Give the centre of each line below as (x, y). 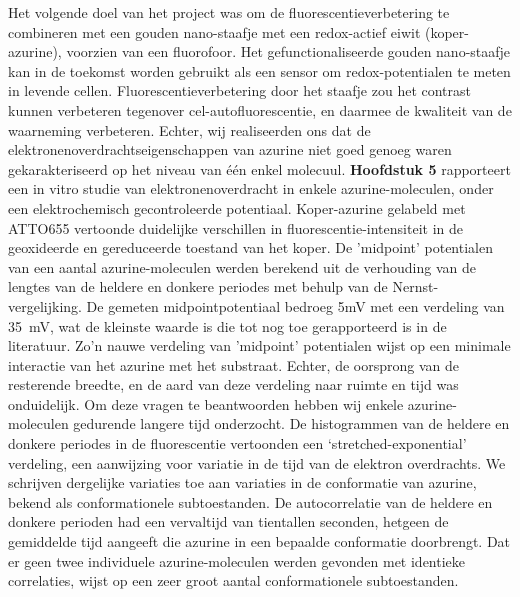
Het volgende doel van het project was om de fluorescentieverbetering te (229, 12)
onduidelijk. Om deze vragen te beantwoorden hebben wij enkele (206, 403)
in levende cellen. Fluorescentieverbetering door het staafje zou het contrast (239, 90)
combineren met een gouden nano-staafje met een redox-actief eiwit (214, 31)
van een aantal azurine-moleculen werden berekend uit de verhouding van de (242, 266)
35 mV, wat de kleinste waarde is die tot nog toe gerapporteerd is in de (227, 325)
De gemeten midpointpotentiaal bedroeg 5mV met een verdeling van (295, 305)
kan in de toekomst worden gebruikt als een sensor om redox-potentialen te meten (259, 70)
